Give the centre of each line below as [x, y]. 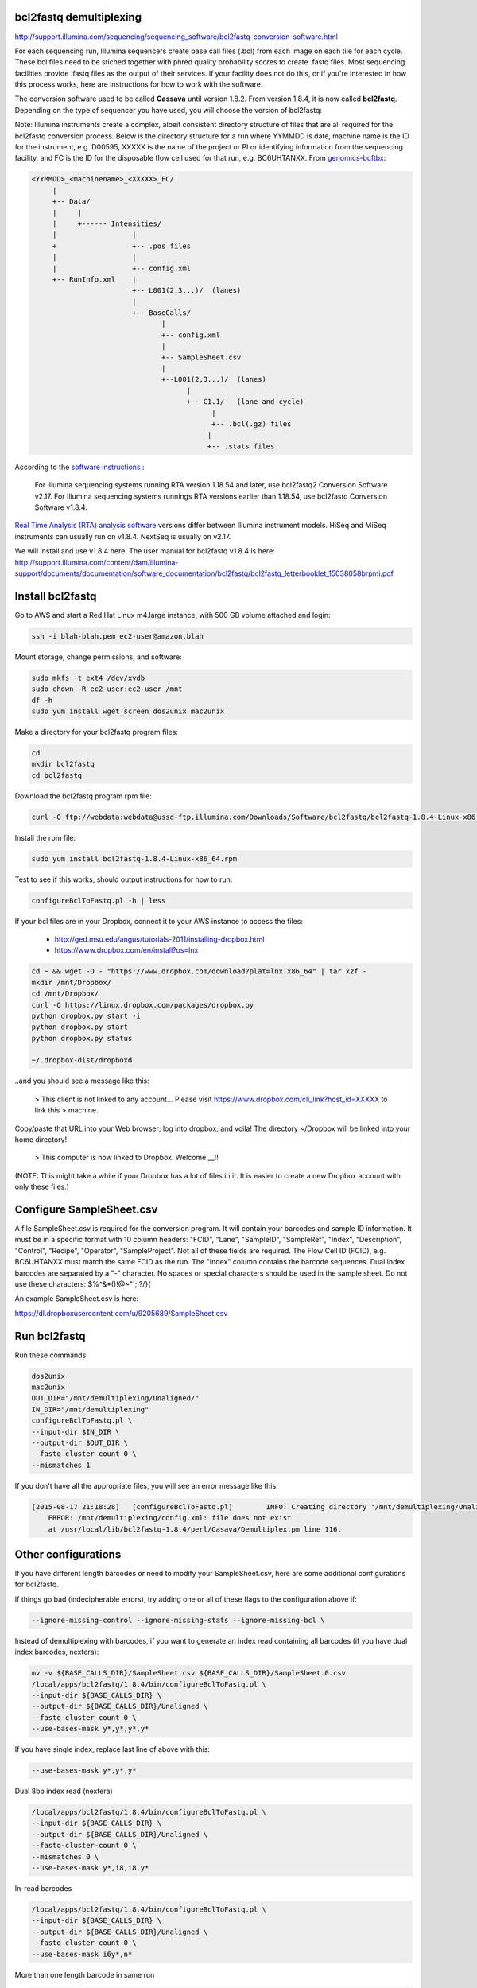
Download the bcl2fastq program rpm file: [83, 796]
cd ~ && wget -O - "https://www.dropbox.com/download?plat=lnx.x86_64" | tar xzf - [199, 971]
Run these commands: [52, 1355]
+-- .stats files [241, 446]
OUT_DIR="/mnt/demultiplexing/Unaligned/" [115, 1398]
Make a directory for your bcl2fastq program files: [97, 732]
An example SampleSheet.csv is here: [77, 1299]
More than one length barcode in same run [85, 1974]
